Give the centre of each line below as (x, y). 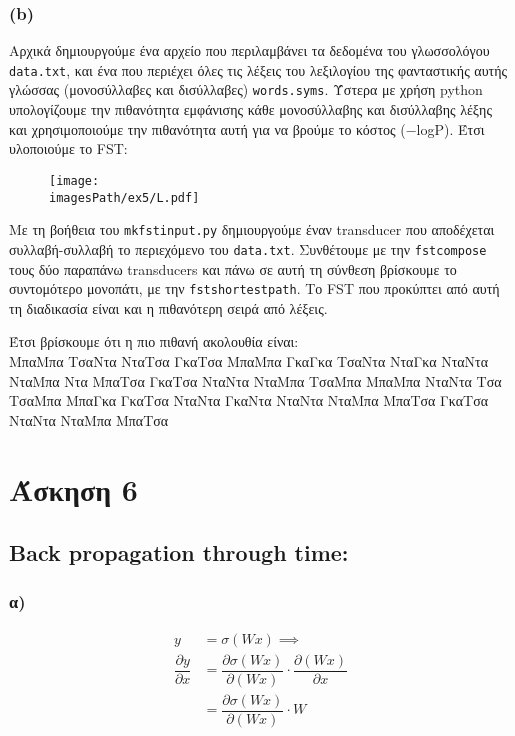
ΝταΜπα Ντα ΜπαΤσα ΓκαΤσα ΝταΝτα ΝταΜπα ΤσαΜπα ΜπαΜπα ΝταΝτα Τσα (255, 380)
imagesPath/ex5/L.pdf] (124, 197)
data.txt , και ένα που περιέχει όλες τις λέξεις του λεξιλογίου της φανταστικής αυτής (258, 69)
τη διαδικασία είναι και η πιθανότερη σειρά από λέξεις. (168, 307)
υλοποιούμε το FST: (68, 148)
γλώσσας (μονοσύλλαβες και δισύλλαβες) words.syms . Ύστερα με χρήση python (246, 89)
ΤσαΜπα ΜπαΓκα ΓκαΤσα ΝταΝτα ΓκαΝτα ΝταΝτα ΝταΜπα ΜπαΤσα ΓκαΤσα (249, 400)
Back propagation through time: (179, 552)
